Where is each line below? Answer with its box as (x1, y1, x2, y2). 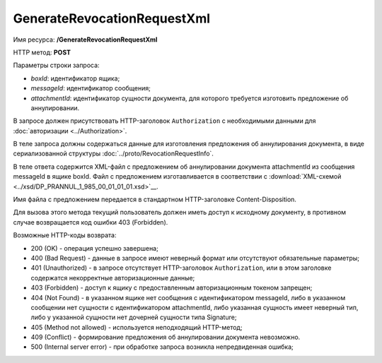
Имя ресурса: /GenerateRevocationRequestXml (13, 35, 158, 44)
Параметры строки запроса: (13, 61, 100, 70)
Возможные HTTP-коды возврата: (13, 231, 117, 239)
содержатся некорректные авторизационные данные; (30, 273, 195, 282)
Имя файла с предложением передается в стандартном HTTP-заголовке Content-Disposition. (13, 195, 297, 204)
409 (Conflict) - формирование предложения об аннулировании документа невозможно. (30, 333, 301, 342)
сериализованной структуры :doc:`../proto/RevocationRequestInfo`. (13, 149, 214, 158)
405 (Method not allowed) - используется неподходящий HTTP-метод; (30, 323, 243, 331)
